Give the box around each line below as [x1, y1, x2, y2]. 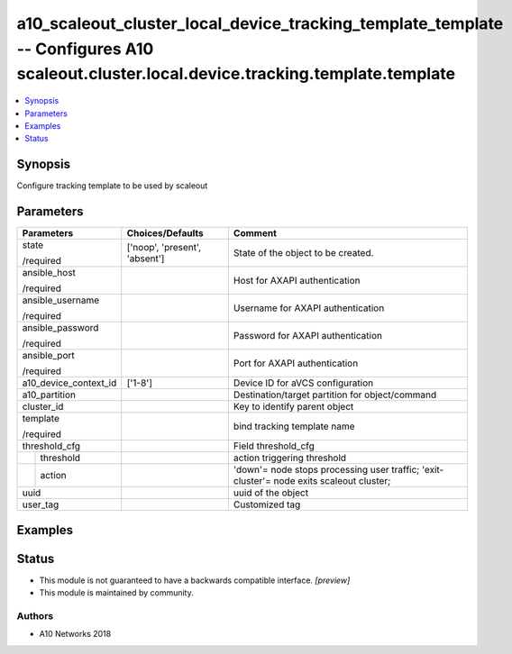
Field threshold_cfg [233, 440, 315, 452]
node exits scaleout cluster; [273, 475, 391, 487]
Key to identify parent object [233, 401, 354, 413]
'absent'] [126, 252, 165, 265]
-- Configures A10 [16, 39, 154, 59]
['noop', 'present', [126, 241, 202, 254]
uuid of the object [233, 486, 309, 499]
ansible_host [22, 267, 77, 279]
